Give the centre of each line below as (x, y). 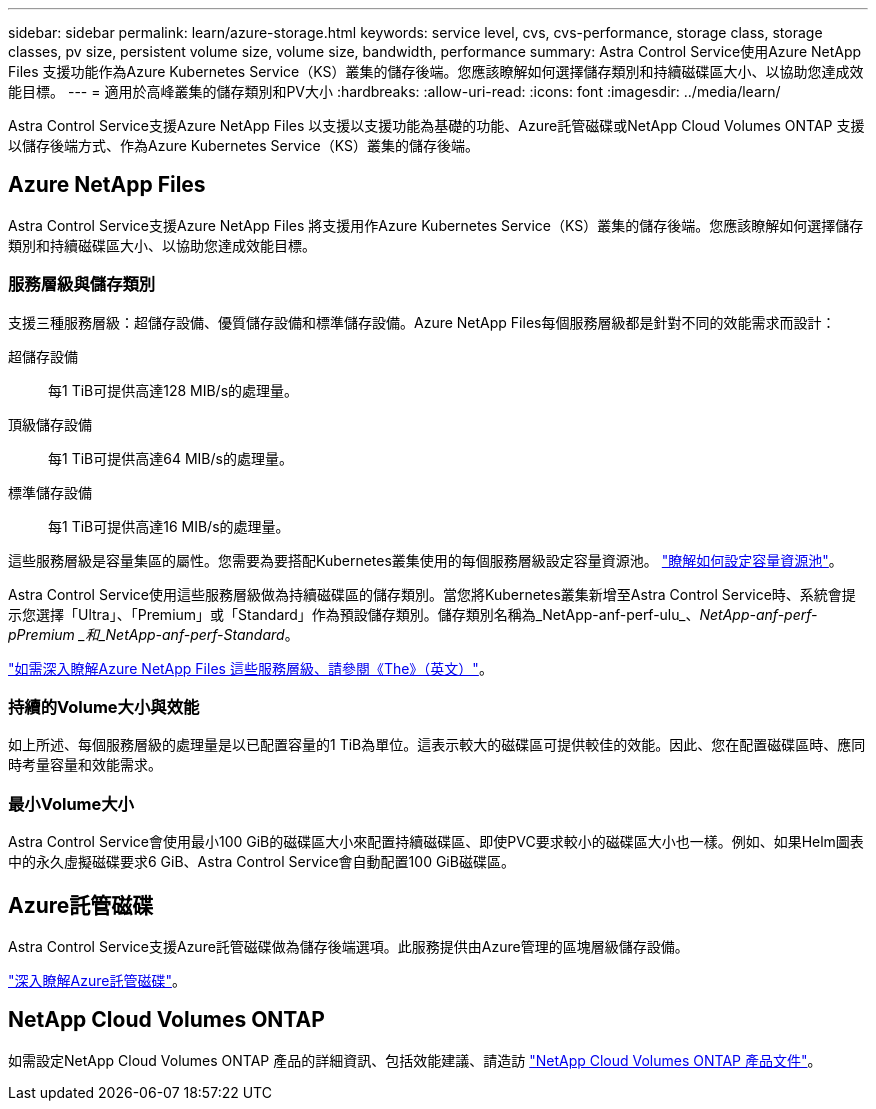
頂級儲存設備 (50, 424)
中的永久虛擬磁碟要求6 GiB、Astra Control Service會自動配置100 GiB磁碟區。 (261, 862)
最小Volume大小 (71, 803)
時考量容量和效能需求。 (85, 765)
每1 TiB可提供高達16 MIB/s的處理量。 (169, 526)
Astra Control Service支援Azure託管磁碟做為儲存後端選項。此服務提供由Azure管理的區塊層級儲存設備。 (348, 946)
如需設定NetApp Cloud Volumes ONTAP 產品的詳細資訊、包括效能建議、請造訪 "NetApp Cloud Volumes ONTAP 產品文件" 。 (415, 1060)
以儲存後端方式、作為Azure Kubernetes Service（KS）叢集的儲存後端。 (243, 145)
